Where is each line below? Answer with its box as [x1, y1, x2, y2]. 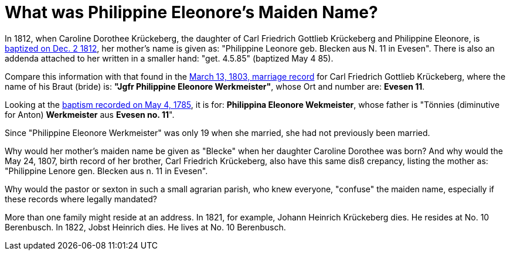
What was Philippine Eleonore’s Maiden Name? [5, 2, 378, 22]
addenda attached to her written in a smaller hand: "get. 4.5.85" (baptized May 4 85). [5, 53, 334, 63]
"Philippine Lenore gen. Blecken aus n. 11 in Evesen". [5, 165, 208, 176]
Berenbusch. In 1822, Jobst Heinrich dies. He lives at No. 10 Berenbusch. [5, 222, 286, 232]
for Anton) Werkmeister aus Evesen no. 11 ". [5, 109, 175, 120]
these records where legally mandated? [5, 193, 157, 204]
